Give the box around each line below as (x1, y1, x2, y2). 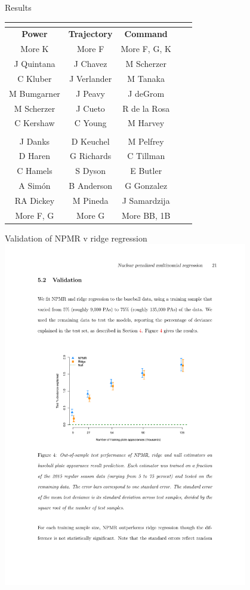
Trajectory (68, 27, 113, 40)
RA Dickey (14, 194, 55, 206)
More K (20, 42, 49, 55)
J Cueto (76, 102, 105, 114)
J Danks (19, 134, 50, 147)
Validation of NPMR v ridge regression (5, 231, 147, 244)
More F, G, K (121, 42, 171, 55)
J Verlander (69, 72, 112, 84)
